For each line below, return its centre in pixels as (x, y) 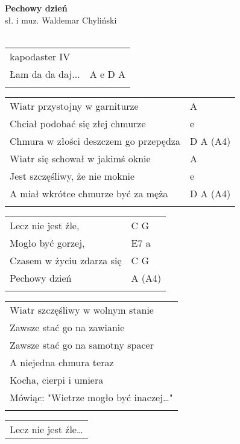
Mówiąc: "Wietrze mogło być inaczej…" (91, 397)
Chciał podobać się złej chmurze (78, 123)
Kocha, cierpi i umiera (57, 379)
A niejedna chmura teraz (62, 362)
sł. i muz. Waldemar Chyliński (61, 20)
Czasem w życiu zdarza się (66, 260)
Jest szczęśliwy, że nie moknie (72, 176)
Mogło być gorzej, (47, 243)
